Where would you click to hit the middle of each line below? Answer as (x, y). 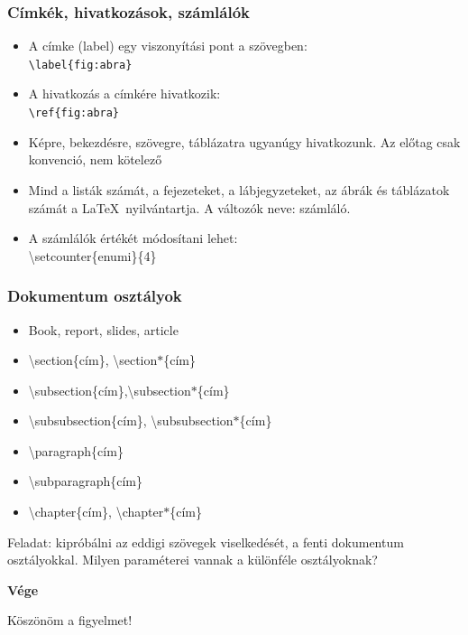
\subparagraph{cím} (85, 481)
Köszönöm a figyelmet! (70, 620)
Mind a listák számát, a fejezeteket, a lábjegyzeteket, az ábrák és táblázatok (239, 189)
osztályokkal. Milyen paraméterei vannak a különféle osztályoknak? (193, 560)
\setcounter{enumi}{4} (92, 255)
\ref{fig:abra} (74, 113)
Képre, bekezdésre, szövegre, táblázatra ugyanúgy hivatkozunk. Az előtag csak (244, 141)
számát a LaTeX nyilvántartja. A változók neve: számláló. (189, 207)
